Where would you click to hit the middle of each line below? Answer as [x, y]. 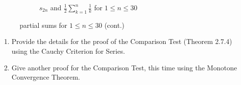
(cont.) [114, 25]
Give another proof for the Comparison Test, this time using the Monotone [124, 67]
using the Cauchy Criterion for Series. [68, 51]
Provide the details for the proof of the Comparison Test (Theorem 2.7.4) [122, 41]
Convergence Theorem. [46, 77]
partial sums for [44, 25]
